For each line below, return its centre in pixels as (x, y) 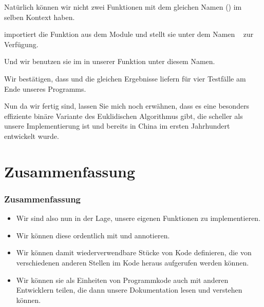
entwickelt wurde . (32, 136)
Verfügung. (21, 44)
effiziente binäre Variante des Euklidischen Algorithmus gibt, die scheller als (124, 116)
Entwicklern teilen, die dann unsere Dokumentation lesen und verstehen (129, 290)
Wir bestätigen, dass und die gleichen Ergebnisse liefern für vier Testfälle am (125, 78)
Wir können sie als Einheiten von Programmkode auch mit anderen (122, 280)
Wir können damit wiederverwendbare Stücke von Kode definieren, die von (134, 252)
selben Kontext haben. (40, 17)
